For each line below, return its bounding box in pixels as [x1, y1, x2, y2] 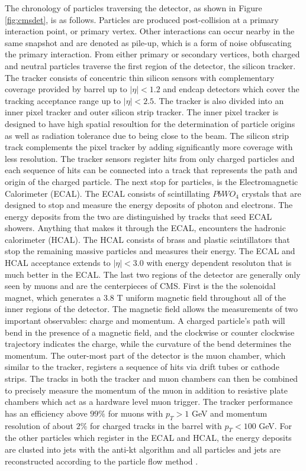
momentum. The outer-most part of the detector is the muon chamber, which [5, 349, 286, 361]
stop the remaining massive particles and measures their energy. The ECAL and [5, 245, 295, 257]
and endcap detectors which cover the [163, 83, 299, 95]
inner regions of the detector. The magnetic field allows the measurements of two [5, 303, 298, 315]
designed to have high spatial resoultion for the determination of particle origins [5, 117, 295, 129]
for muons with [108, 407, 163, 419]
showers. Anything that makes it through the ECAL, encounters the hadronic [5, 222, 286, 234]
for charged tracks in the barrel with [90, 419, 222, 431]
